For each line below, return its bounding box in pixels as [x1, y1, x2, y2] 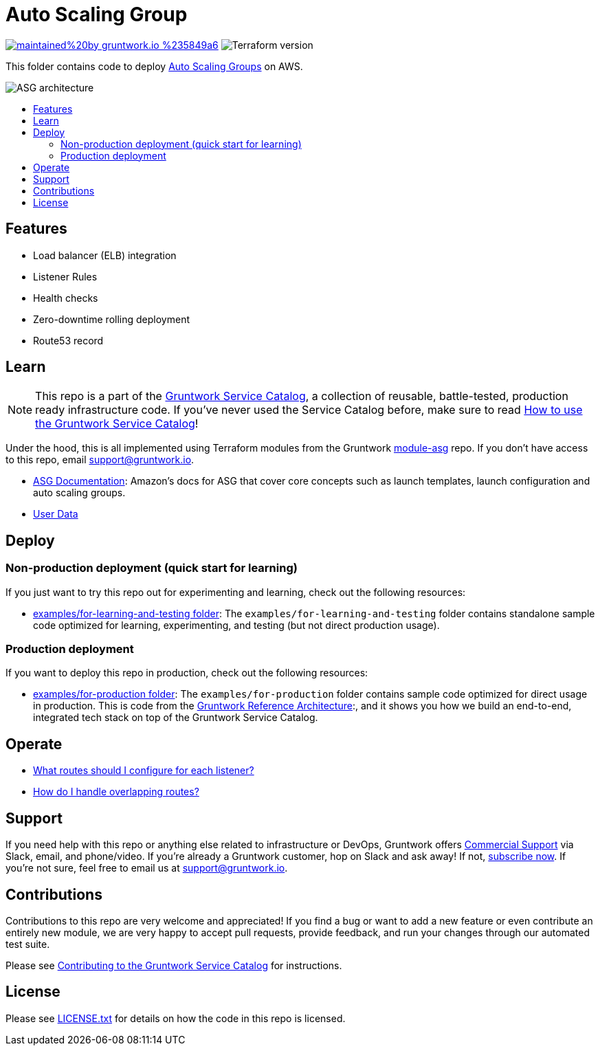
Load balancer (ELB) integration [33, 249, 177, 261]
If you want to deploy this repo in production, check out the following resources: [5, 667, 368, 679]
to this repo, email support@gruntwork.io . [5, 454, 195, 466]
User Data [33, 508, 78, 520]
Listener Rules [33, 270, 98, 283]
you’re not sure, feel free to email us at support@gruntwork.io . [5, 862, 288, 874]
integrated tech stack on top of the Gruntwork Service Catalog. [33, 711, 318, 724]
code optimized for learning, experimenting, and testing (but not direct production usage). [33, 619, 440, 631]
